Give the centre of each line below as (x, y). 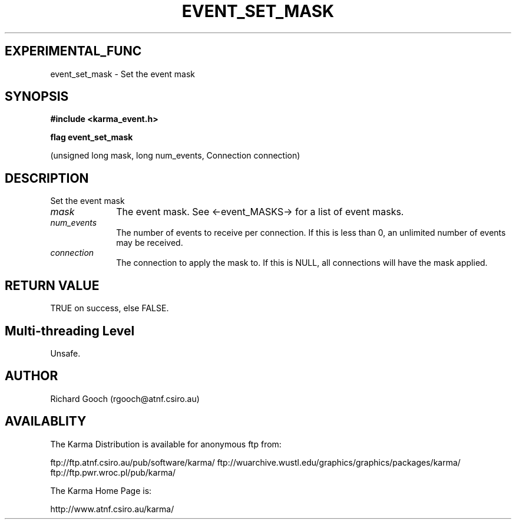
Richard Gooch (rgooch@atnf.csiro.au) (125, 398)
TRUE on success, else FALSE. (110, 308)
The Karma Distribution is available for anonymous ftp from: (166, 444)
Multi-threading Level (70, 331)
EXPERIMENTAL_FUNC (73, 51)
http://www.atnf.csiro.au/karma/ (112, 509)
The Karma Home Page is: (101, 490)
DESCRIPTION (47, 178)
